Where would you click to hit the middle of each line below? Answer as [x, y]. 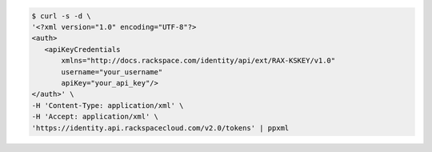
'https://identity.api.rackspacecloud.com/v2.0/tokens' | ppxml [160, 128]
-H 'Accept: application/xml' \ [95, 117]
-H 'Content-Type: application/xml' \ [108, 105]
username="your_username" [112, 72]
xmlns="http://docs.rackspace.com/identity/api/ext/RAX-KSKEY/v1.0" [198, 61]
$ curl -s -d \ [61, 16]
